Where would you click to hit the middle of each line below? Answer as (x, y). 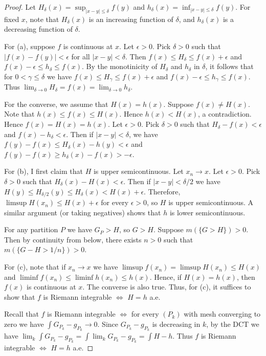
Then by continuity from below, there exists (73, 239)
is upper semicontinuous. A (211, 202)
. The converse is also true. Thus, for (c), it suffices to (167, 287)
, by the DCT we (233, 324)
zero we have (24, 324)
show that (20, 296)
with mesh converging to (222, 314)
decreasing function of (38, 29)
